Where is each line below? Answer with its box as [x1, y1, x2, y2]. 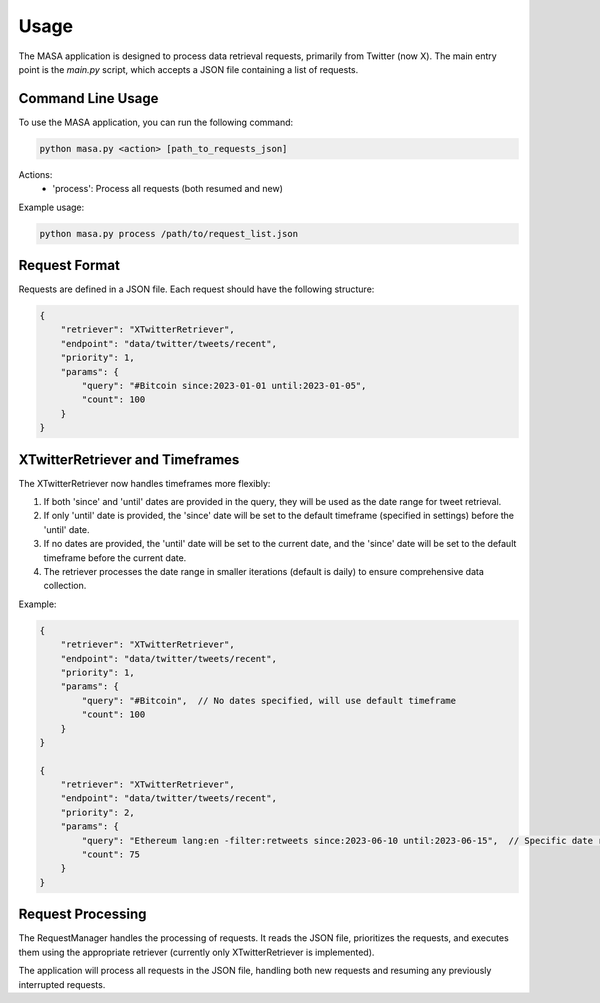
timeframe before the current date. [43, 551, 187, 564]
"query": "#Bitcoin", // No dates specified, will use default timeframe [81, 695, 457, 706]
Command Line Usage [18, 90, 159, 107]
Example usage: [18, 201, 85, 213]
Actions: [18, 168, 53, 180]
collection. [43, 580, 87, 592]
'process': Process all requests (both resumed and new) [52, 183, 284, 195]
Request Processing [18, 906, 147, 923]
